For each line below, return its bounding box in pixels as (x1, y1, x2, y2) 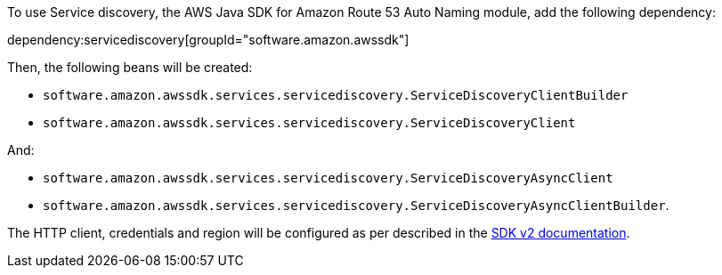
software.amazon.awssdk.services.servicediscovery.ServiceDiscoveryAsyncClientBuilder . (43, 198, 669, 213)
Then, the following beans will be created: (7, 60, 253, 75)
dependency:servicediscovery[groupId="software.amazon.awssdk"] (7, 32, 410, 47)
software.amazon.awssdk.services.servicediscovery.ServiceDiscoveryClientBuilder (43, 88, 629, 102)
